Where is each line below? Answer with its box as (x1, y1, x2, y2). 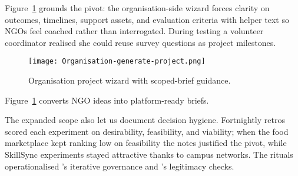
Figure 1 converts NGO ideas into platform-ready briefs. (5, 94, 209, 106)
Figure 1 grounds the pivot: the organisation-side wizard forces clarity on (5, 2, 270, 14)
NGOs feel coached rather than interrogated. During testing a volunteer (5, 25, 264, 37)
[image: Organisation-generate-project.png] (28, 57, 206, 66)
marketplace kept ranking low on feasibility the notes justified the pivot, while (5, 137, 287, 149)
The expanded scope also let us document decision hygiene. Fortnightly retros (5, 114, 285, 126)
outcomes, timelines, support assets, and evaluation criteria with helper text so (5, 13, 289, 25)
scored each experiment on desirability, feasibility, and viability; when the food (5, 125, 289, 137)
